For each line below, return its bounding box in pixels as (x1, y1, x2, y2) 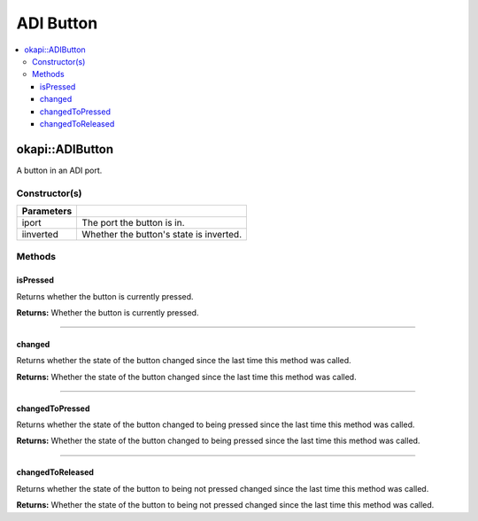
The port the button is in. (81, 216, 185, 229)
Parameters (21, 205, 73, 217)
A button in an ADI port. (16, 165, 103, 175)
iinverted (21, 228, 59, 240)
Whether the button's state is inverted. (81, 228, 243, 240)
